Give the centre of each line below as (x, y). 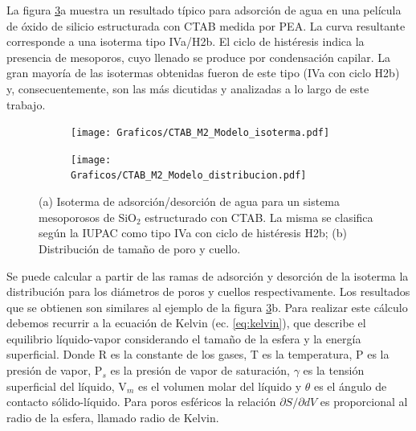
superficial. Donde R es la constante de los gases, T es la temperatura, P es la (198, 354)
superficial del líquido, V (67, 386)
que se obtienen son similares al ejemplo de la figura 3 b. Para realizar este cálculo (207, 307)
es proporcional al (364, 402)
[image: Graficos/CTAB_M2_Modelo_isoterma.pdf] (200, 133)
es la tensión (334, 370)
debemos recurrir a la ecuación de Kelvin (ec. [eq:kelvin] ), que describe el (186, 323)
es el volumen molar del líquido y (220, 386)
